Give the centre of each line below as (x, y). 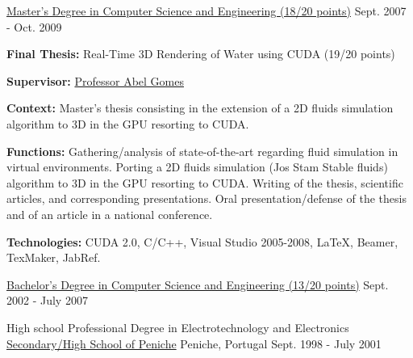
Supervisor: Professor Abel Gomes (95, 80)
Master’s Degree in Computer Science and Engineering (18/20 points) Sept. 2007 (206, 11)
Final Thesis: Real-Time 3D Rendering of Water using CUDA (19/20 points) (201, 54)
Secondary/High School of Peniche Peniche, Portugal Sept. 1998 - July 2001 (194, 343)
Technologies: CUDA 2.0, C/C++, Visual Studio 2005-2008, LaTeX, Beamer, (202, 241)
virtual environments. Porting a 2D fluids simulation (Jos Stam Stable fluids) (197, 167)
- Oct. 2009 (34, 26)
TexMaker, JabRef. (54, 257)
